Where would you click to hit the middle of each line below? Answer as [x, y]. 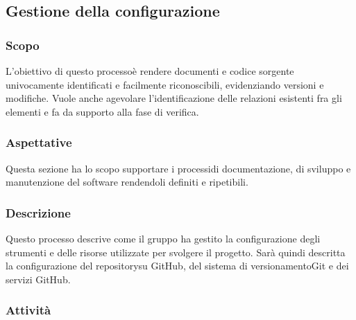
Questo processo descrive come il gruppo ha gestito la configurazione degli [163, 238]
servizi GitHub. [38, 279]
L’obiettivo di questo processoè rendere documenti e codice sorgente [150, 71]
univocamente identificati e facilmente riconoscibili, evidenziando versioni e [165, 84]
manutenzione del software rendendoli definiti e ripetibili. [127, 182]
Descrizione [38, 212]
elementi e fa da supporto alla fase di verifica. [102, 111]
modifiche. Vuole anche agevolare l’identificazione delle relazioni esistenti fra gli [174, 98]
